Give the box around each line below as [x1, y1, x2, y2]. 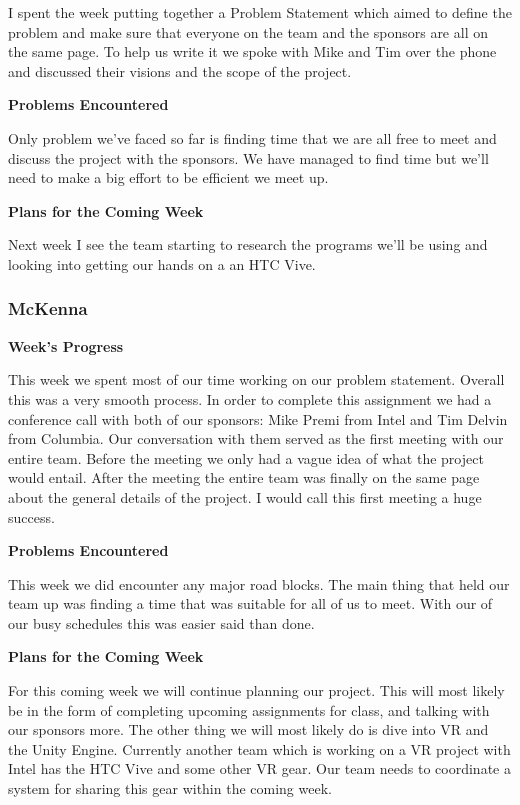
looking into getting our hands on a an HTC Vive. [8, 253, 316, 274]
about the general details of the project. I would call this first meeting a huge [8, 486, 482, 507]
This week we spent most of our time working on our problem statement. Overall [8, 369, 505, 390]
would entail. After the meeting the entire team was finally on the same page [8, 467, 480, 488]
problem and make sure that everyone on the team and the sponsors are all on [8, 21, 488, 42]
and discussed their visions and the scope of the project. [8, 60, 352, 81]
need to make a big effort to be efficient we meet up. [8, 167, 329, 188]
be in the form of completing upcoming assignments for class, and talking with [8, 699, 490, 720]
